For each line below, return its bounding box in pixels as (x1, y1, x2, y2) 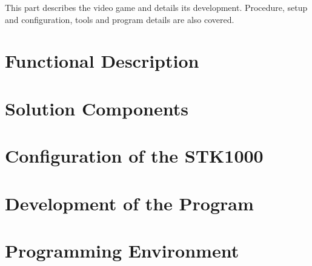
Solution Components (5, 96, 188, 120)
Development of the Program (5, 190, 254, 215)
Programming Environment (5, 238, 239, 262)
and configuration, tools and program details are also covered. (5, 13, 234, 25)
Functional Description (5, 48, 199, 73)
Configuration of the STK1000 (5, 143, 264, 168)
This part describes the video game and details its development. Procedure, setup (5, 1, 308, 13)
